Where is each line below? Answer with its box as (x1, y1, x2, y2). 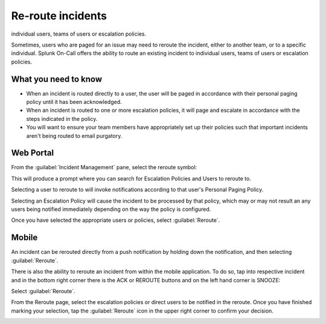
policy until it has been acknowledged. (26, 99, 122, 106)
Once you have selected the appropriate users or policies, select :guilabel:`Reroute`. (11, 216, 220, 224)
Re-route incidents (11, 9, 107, 22)
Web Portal (11, 148, 54, 158)
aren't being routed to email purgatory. (26, 132, 123, 139)
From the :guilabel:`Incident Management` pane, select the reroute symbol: (11, 164, 197, 171)
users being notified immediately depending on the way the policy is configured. (11, 206, 211, 213)
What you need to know (11, 74, 103, 84)
